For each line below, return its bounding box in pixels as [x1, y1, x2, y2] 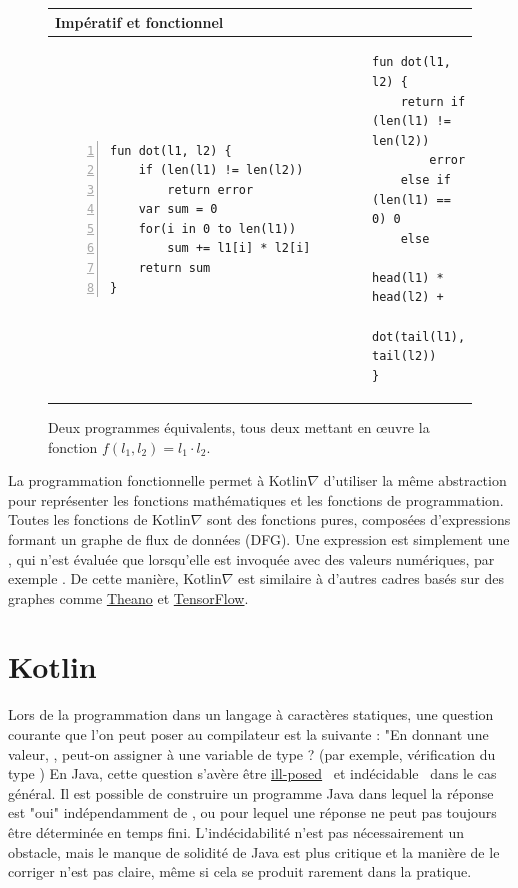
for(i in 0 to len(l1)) [138, 221, 297, 236]
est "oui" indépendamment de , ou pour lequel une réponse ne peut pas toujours [8, 802, 497, 823]
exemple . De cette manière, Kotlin [8, 568, 222, 589]
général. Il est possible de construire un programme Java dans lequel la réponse [8, 782, 494, 803]
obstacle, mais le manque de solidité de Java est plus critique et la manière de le [8, 841, 500, 862]
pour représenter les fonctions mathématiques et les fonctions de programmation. [8, 489, 504, 510]
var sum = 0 [138, 202, 218, 217]
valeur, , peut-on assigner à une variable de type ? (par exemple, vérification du [8, 743, 496, 764]
